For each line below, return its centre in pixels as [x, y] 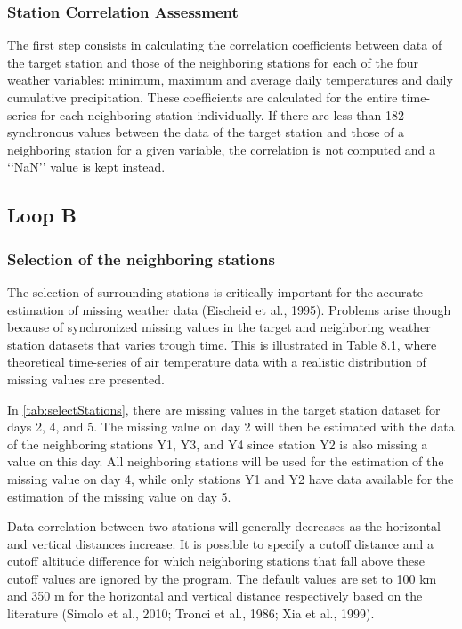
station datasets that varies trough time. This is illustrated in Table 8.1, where [222, 344]
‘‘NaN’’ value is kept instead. [86, 167]
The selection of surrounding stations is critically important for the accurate [215, 291]
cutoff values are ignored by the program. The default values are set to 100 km [222, 578]
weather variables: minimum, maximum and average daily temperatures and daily [230, 80]
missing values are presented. [86, 379]
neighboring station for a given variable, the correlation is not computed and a [222, 149]
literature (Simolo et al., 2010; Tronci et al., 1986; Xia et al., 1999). [191, 613]
